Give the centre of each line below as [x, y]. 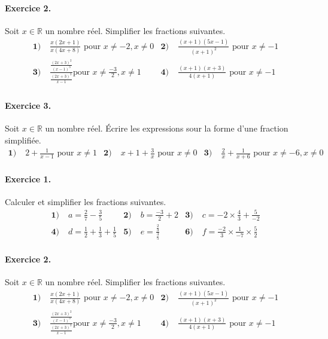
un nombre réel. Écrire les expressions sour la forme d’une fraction [167, 128]
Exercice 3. [28, 106]
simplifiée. [23, 140]
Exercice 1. [28, 178]
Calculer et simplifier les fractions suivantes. [86, 201]
